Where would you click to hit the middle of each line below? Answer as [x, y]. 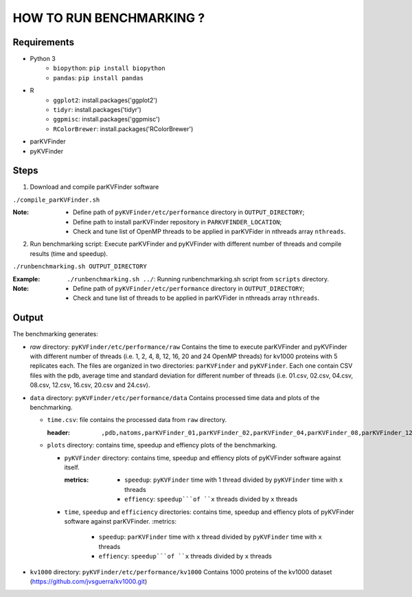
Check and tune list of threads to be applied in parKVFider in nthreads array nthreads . [196, 298]
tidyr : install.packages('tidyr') [98, 110]
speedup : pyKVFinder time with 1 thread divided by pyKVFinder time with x [234, 480]
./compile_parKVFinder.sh [56, 200]
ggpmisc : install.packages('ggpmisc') [107, 119]
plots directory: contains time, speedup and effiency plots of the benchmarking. [162, 445]
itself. [72, 467]
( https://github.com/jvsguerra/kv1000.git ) [89, 581]
